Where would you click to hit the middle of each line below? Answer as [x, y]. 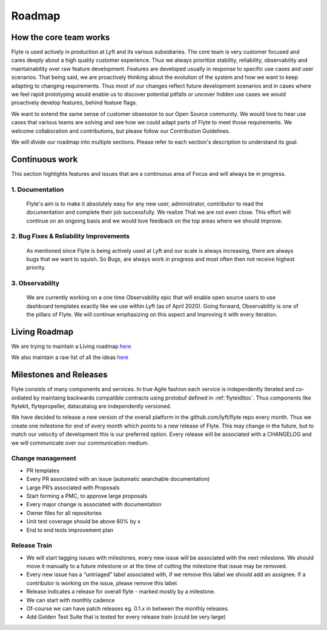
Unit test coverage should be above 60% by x [83, 521]
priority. [36, 267]
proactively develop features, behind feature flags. [74, 102]
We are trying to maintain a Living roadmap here [71, 346]
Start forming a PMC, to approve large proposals [87, 496]
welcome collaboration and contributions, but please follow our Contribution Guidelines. [121, 131]
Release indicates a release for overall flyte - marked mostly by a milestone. [121, 592]
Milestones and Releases [60, 375]
